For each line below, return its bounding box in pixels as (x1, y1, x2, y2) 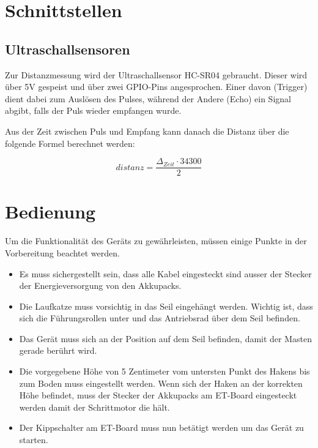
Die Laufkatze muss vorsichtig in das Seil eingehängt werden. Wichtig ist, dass (19, 299, 313, 312)
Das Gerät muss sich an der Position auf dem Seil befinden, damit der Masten (19, 332, 312, 345)
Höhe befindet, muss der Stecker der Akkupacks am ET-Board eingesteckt (19, 389, 297, 401)
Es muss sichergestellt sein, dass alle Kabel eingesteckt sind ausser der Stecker (19, 267, 312, 280)
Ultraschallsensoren (5, 39, 130, 58)
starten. (19, 433, 48, 446)
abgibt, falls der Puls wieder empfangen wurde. (5, 104, 182, 117)
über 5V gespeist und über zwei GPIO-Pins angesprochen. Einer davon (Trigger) (5, 80, 308, 93)
